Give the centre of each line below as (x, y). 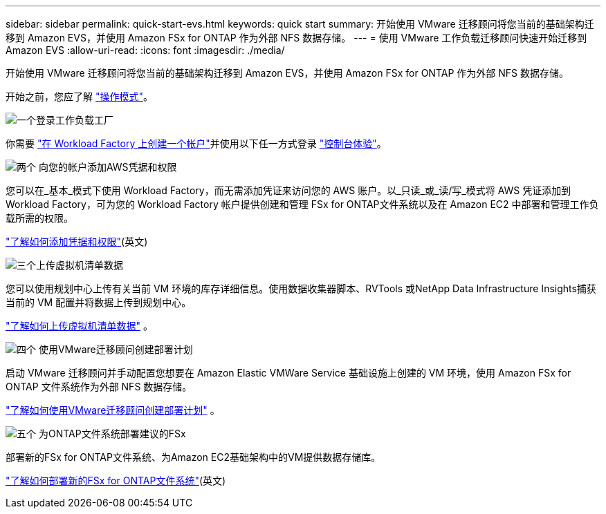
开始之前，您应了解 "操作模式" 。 (79, 96)
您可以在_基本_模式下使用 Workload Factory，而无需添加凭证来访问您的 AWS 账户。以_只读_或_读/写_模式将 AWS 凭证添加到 (288, 190)
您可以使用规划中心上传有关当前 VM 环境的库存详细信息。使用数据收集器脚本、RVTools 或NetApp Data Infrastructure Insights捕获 (301, 288)
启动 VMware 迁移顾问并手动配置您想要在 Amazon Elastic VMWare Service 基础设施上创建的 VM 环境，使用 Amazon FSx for (288, 373)
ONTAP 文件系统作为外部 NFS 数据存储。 (99, 387)
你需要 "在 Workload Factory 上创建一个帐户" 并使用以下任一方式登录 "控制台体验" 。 (196, 143)
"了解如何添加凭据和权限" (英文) (77, 241)
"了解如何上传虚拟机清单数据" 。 (79, 326)
